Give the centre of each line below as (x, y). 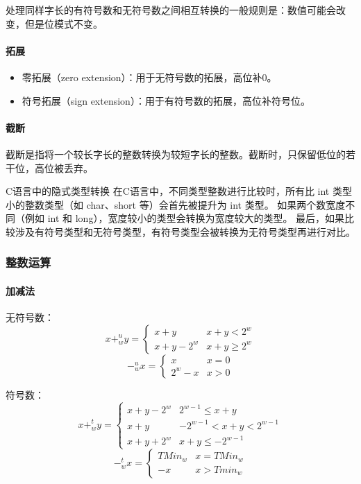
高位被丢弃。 (64, 167)
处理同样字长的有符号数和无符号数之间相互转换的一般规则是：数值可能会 (171, 10)
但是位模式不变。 (64, 23)
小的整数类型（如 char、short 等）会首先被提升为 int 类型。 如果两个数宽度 (176, 204)
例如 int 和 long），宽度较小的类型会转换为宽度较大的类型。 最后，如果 (185, 218)
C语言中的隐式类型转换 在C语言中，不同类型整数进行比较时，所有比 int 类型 (179, 191)
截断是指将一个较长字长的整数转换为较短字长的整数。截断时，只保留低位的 (176, 154)
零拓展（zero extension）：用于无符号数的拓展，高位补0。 (149, 77)
